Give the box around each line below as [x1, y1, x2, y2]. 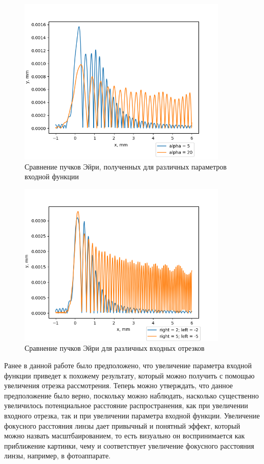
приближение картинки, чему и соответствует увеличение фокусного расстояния [4, 440, 254, 451]
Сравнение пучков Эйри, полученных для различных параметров [25, 161, 227, 172]
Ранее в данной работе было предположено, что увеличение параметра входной [4, 360, 252, 370]
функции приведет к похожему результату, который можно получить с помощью [4, 370, 255, 381]
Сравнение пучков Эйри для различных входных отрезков [25, 343, 205, 353]
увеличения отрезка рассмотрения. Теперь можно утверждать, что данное [4, 380, 233, 391]
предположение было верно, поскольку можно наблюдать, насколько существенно [4, 390, 259, 400]
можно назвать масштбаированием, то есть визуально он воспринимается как [4, 430, 245, 441]
